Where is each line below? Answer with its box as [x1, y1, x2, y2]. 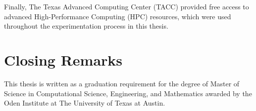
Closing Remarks [4, 49, 123, 70]
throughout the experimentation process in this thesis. [4, 21, 168, 31]
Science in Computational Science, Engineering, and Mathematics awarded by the [4, 88, 252, 98]
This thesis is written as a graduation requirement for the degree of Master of [4, 78, 240, 88]
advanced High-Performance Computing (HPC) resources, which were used [4, 11, 231, 21]
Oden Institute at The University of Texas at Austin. [4, 98, 165, 108]
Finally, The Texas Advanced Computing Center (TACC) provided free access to [4, 1, 249, 11]
